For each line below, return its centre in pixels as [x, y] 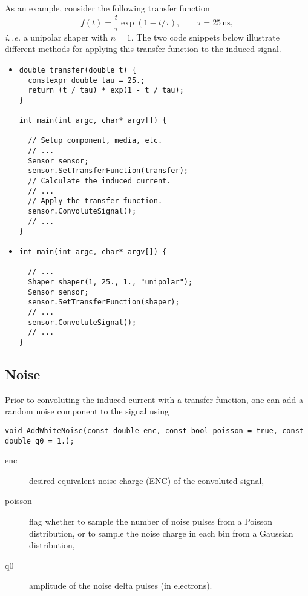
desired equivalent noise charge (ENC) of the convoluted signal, [147, 480]
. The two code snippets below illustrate [205, 37]
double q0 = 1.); [40, 441]
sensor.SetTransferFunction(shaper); [104, 302]
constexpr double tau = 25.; [87, 80]
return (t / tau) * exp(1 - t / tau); [106, 90]
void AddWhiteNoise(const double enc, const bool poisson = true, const [154, 431]
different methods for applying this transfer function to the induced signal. [143, 49]
